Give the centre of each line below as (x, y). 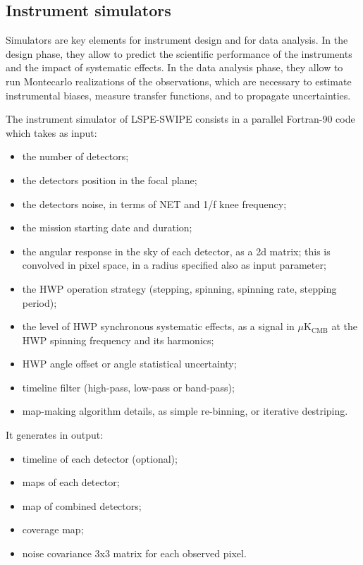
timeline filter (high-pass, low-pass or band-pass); (128, 387)
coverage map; (53, 529)
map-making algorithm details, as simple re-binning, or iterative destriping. (185, 411)
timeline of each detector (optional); (100, 458)
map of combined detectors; (82, 505)
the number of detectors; (75, 156)
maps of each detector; (71, 482)
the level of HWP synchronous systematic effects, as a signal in (158, 326)
